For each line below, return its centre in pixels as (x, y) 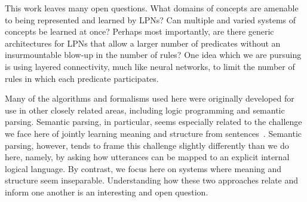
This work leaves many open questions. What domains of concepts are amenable (152, 8)
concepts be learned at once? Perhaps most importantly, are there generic (139, 31)
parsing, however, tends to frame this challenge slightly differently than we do (147, 145)
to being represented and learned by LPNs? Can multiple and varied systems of (151, 19)
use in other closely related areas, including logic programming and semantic (145, 110)
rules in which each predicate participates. (82, 78)
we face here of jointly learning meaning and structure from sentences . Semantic (153, 133)
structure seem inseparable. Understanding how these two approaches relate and (152, 180)
